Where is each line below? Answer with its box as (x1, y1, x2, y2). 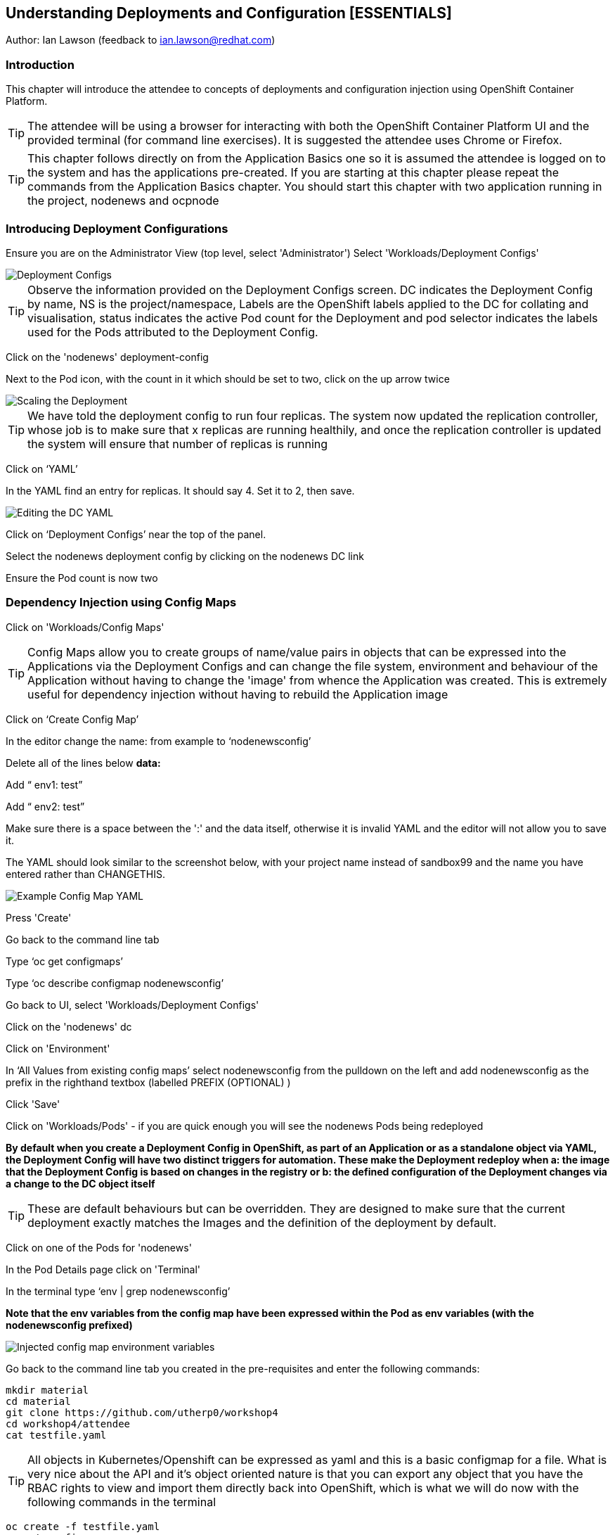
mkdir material (6, 1384, 89, 1396)
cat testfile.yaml (6, 1429, 107, 1441)
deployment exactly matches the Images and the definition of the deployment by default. (27, 1215, 497, 1230)
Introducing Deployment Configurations (6, 221, 228, 236)
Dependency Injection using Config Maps (6, 595, 237, 610)
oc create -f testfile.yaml (6, 1520, 160, 1532)
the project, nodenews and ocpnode (27, 193, 219, 208)
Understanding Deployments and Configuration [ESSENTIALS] (6, 4, 452, 22)
